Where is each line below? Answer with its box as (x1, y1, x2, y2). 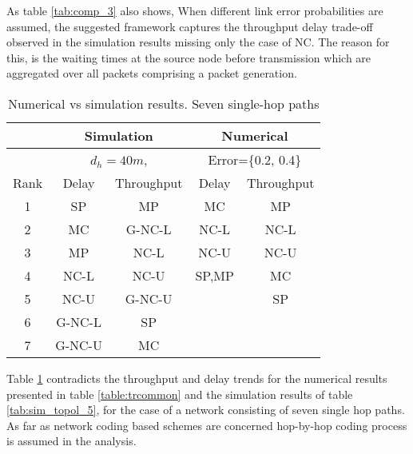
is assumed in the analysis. (6, 432, 137, 449)
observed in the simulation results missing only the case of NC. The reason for (6, 34, 390, 50)
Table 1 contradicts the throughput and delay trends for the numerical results (6, 369, 387, 386)
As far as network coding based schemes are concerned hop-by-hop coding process (6, 416, 407, 433)
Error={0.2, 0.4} (208, 149, 302, 169)
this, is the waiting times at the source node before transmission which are (6, 49, 371, 66)
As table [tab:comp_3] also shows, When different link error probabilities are (6, 2, 383, 18)
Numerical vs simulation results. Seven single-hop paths (7, 94, 320, 113)
